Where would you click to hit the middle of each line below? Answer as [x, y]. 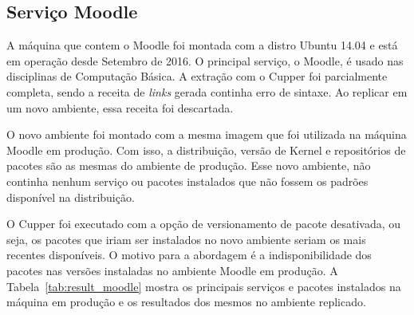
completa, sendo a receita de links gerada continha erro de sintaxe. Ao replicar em [207, 91]
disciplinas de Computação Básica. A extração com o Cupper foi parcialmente [197, 76]
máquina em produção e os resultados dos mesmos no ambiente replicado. [186, 302]
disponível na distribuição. [71, 197]
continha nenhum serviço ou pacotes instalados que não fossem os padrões [187, 181]
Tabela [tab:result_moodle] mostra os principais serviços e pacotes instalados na [204, 286]
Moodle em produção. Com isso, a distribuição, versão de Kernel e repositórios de [206, 150]
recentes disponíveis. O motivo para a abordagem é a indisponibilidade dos [189, 255]
